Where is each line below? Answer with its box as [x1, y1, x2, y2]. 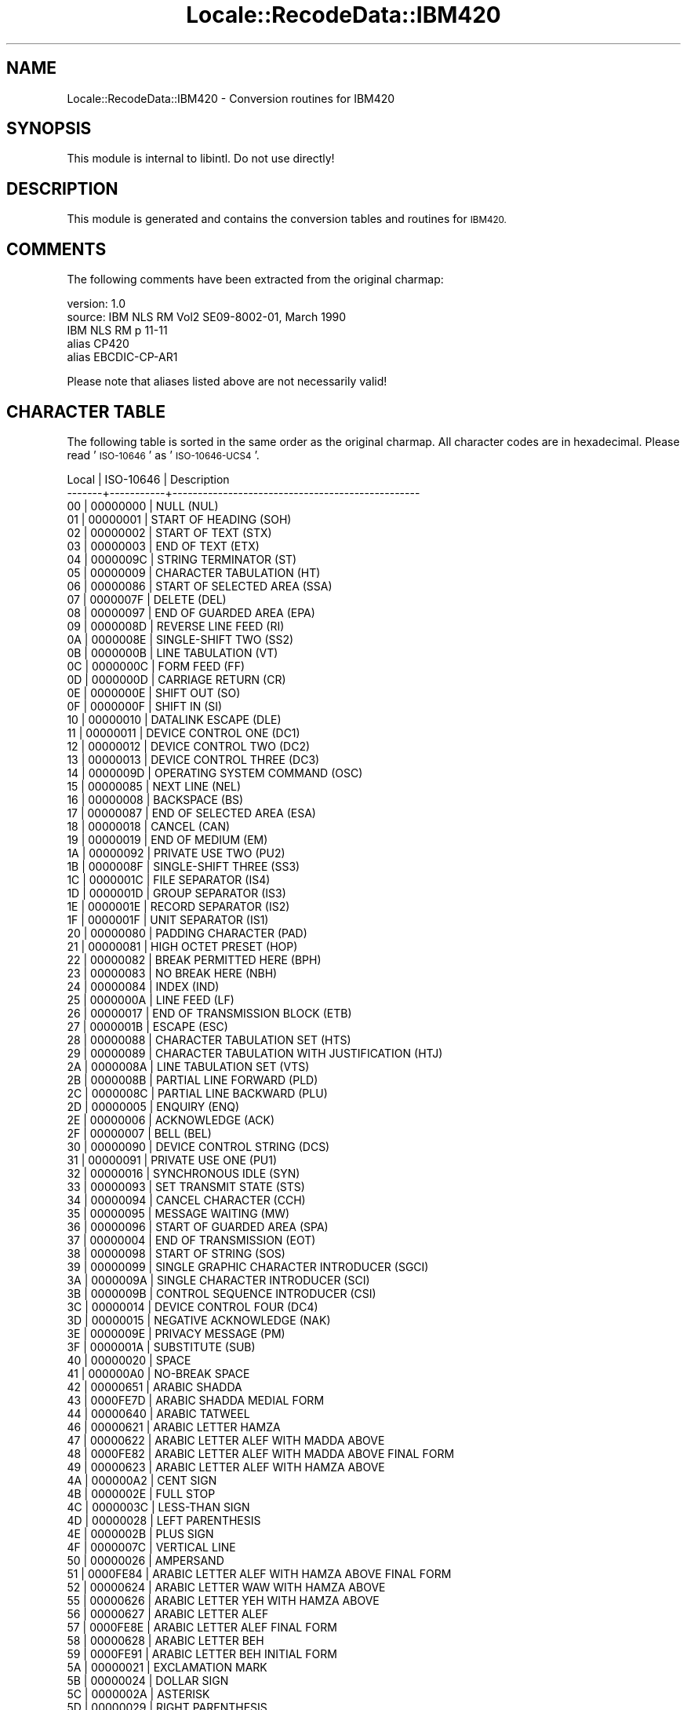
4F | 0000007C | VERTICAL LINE [67, 1540, 236, 1554]
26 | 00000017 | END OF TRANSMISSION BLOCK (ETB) [67, 1006, 352, 1020]
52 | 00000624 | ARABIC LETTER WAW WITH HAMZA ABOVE [67, 1580, 386, 1594]
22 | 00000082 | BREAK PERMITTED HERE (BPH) [67, 952, 322, 966]
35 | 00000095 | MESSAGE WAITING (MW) [67, 1206, 290, 1220]
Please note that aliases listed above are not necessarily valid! [67, 375, 387, 389]
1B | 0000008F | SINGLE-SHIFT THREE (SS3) [67, 859, 300, 873]
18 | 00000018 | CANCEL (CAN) [67, 819, 231, 833]
